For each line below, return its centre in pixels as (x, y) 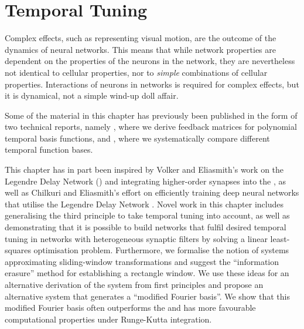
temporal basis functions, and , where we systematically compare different (137, 138)
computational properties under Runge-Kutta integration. (108, 319)
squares (18, 250)
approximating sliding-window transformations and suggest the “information (142, 261)
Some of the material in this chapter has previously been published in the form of (151, 115)
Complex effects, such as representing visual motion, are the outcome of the (141, 38)
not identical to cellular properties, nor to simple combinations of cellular (136, 72)
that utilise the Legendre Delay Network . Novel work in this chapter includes (144, 204)
